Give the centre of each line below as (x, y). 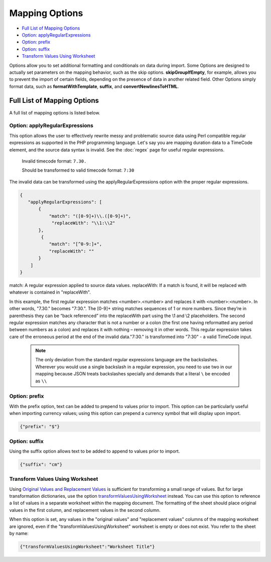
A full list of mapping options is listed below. (55, 112)
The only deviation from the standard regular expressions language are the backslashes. (127, 360)
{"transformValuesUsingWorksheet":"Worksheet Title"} (87, 546)
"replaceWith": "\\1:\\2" (83, 223)
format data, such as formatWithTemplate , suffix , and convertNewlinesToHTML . (94, 86)
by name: (19, 533)
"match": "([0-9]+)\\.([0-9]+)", (90, 216)
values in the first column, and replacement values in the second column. (85, 510)
